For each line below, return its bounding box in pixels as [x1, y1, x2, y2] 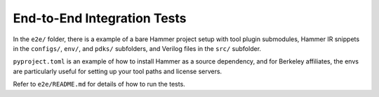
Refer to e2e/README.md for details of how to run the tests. [13, 80, 185, 89]
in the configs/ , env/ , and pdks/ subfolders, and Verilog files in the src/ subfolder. [13, 44, 262, 52]
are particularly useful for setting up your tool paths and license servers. [13, 67, 222, 75]
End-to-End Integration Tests [13, 10, 187, 26]
